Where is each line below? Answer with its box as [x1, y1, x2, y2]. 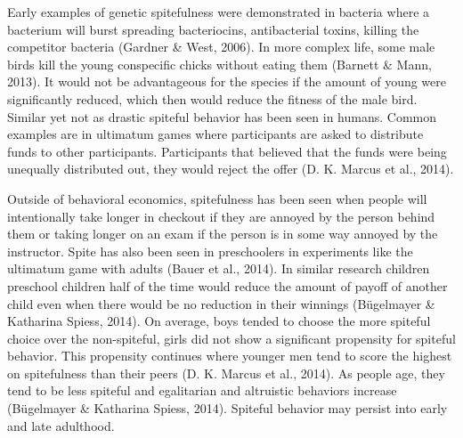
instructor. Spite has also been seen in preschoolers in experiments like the [7, 241, 413, 260]
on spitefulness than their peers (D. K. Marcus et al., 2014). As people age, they [7, 363, 445, 382]
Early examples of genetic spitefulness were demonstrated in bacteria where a [7, 3, 430, 20]
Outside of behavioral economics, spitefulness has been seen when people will [7, 189, 427, 207]
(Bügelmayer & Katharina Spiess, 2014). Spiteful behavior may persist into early [7, 399, 448, 418]
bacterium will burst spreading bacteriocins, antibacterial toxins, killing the [7, 20, 419, 38]
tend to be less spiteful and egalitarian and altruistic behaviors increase [7, 381, 397, 400]
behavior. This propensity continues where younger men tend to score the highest [7, 346, 452, 365]
